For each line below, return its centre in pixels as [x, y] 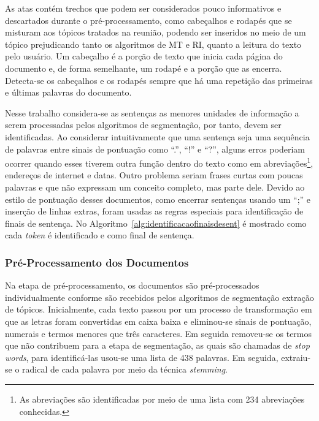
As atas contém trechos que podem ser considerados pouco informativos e [143, 8]
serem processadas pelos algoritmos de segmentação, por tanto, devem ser [143, 125]
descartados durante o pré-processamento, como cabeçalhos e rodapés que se [148, 20]
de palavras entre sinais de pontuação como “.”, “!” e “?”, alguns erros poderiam [155, 149]
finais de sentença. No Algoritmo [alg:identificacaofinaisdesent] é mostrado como [156, 223]
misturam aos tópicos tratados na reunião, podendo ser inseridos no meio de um [156, 32]
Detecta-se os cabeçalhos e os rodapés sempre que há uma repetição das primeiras [159, 80]
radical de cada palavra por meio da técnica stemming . [125, 369]
